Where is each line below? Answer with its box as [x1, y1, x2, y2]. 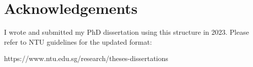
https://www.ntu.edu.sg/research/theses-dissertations [4, 53, 168, 64]
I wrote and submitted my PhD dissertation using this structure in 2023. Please [4, 27, 249, 37]
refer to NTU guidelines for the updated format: [4, 36, 152, 47]
